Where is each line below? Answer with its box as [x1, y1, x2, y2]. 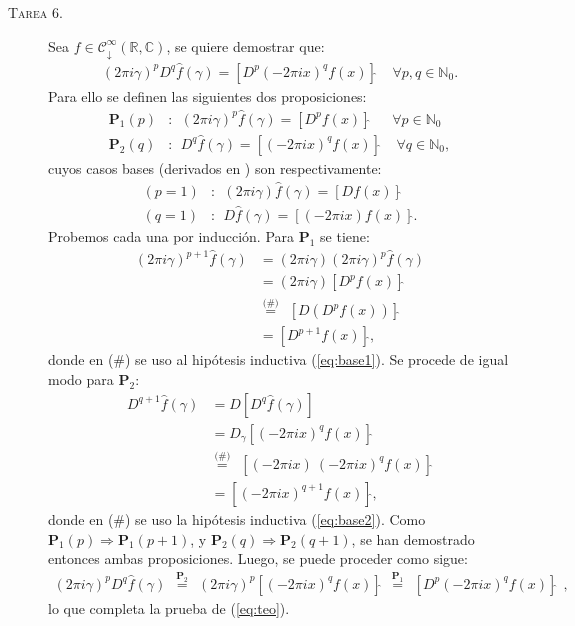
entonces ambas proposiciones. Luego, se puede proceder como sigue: [48, 548, 468, 569]
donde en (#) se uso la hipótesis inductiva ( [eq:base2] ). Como [48, 508, 426, 529]
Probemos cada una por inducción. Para [48, 225, 295, 246]
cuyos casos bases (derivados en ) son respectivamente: [48, 157, 382, 178]
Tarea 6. [8, 2, 63, 22]
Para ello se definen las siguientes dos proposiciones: [48, 85, 367, 106]
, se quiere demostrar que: [166, 35, 325, 56]
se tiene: [320, 225, 370, 246]
